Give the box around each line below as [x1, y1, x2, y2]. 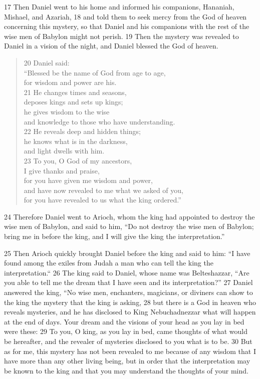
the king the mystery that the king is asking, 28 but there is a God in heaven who [4, 296, 256, 307]
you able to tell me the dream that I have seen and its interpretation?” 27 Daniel [4, 277, 253, 287]
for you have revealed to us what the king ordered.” [24, 194, 181, 205]
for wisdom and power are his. [24, 77, 117, 87]
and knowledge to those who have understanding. [24, 116, 175, 126]
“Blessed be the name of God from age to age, [24, 67, 166, 77]
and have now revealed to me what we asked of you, [24, 184, 183, 195]
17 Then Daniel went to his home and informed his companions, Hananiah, [4, 1, 234, 11]
